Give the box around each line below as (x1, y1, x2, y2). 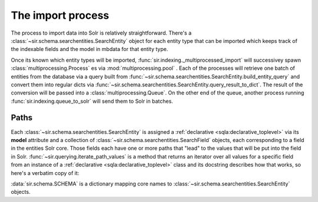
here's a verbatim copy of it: (11, 169, 79, 176)
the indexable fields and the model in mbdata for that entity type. (11, 46, 168, 53)
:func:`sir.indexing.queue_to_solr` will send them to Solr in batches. (11, 97, 173, 105)
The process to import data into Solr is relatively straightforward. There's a (11, 29, 192, 36)
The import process (11, 9, 110, 22)
